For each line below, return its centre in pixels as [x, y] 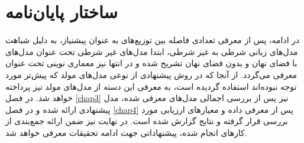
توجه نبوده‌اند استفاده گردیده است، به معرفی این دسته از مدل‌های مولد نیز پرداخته [151, 86]
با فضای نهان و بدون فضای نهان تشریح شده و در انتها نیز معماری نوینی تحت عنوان [151, 63]
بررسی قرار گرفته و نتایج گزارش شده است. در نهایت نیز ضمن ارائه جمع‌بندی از [147, 121]
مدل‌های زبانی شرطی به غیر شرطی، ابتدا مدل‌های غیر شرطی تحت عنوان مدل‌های [152, 51]
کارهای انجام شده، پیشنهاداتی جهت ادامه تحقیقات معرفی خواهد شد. [126, 132]
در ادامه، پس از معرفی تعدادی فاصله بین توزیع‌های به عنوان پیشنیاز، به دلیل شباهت [153, 40]
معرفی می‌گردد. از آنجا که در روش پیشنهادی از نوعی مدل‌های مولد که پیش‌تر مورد [151, 74]
